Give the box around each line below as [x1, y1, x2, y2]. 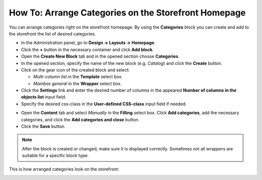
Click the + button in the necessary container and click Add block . [21, 47, 154, 52]
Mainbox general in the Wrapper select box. [33, 81, 122, 86]
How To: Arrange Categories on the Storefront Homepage [9, 7, 246, 18]
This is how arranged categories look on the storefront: [9, 166, 119, 172]
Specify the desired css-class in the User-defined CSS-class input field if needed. [21, 101, 187, 107]
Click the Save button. [21, 124, 65, 130]
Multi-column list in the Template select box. [33, 74, 123, 80]
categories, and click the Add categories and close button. [21, 116, 140, 122]
